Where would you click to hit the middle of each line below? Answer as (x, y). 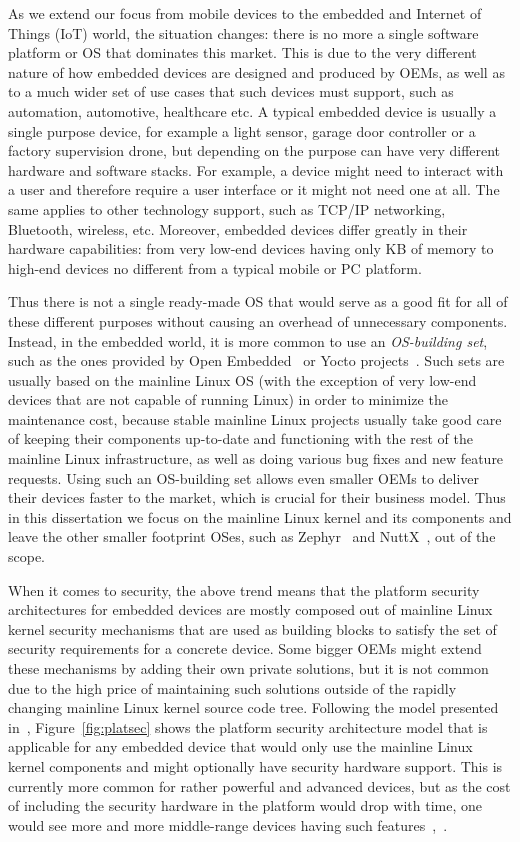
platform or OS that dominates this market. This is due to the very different (242, 52)
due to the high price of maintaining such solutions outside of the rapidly (232, 687)
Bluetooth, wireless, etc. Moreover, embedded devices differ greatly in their (238, 228)
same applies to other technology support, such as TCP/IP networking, (227, 208)
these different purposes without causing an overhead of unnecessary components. (258, 320)
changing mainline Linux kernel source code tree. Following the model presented (253, 707)
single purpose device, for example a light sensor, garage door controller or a (242, 130)
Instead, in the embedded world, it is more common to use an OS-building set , (248, 340)
